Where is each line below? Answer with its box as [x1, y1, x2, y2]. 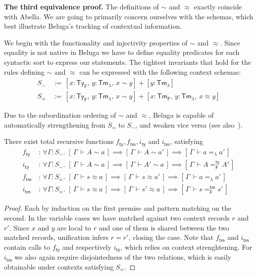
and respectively [62, 241, 111, 252]
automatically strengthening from [4, 119, 105, 130]
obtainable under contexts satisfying [4, 261, 114, 272]
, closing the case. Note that [128, 232, 214, 242]
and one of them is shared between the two [99, 222, 229, 232]
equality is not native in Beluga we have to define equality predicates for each [4, 47, 240, 57]
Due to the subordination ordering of [4, 110, 116, 120]
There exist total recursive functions [4, 136, 114, 146]
